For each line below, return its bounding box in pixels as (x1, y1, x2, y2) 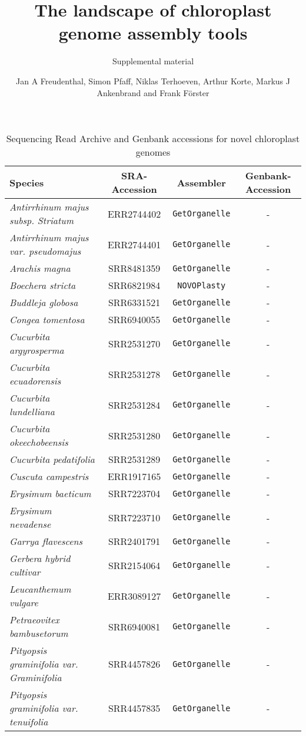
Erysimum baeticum (9, 487, 91, 501)
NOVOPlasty (177, 280, 226, 290)
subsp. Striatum (9, 213, 74, 228)
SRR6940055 (108, 313, 161, 327)
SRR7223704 (108, 487, 161, 501)
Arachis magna (9, 261, 71, 275)
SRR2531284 (108, 397, 161, 412)
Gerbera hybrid (9, 551, 71, 566)
